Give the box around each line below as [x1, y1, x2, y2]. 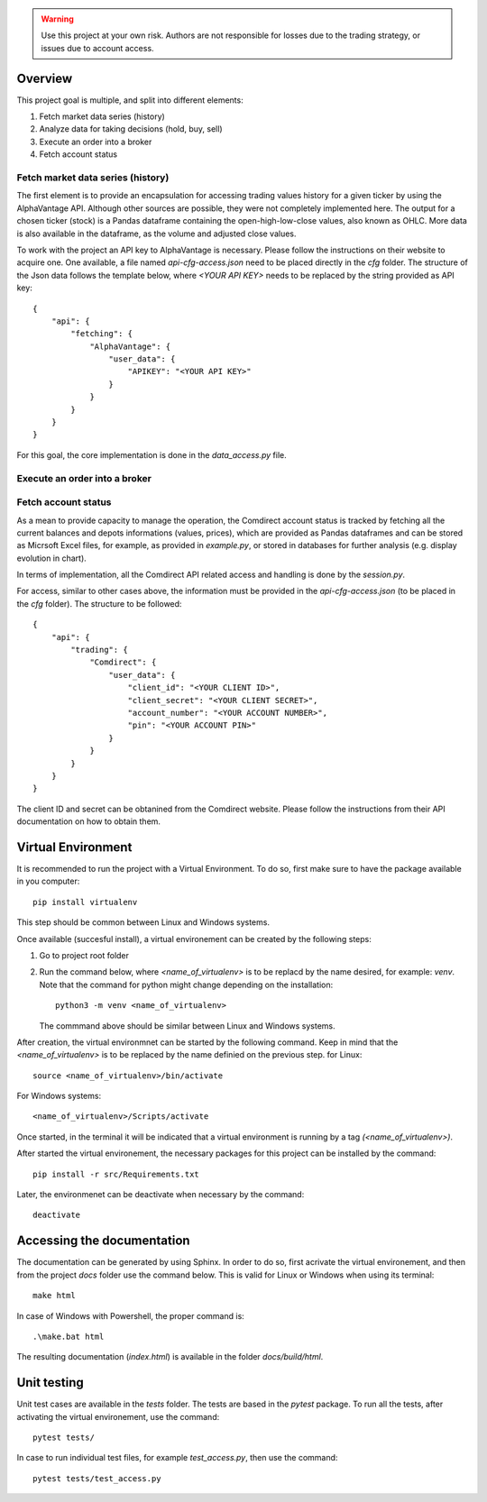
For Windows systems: [16, 1091, 102, 1102]
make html [32, 1290, 76, 1301]
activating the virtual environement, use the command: [16, 1411, 220, 1422]
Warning [41, 14, 74, 24]
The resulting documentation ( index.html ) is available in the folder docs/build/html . [16, 1351, 324, 1362]
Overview [16, 70, 73, 86]
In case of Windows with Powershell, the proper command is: [16, 1310, 245, 1321]
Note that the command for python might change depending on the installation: [39, 979, 334, 990]
